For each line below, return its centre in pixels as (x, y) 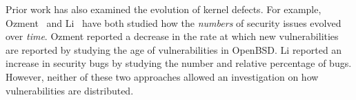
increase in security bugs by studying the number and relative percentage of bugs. (179, 63)
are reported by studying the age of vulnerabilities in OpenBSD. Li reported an (174, 49)
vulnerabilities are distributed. (70, 90)
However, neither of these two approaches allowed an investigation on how (162, 76)
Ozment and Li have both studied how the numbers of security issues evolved (174, 22)
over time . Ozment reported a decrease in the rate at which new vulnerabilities (172, 36)
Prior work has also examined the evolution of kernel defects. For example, (164, 9)
